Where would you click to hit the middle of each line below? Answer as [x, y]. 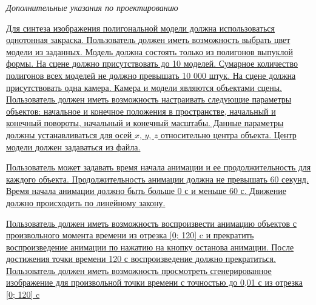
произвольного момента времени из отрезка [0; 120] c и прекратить [130, 235]
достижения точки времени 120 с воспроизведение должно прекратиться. [141, 259]
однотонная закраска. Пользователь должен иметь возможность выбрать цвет [148, 40]
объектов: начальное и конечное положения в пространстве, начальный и [141, 111]
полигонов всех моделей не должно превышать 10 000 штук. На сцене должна [151, 75]
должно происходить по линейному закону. [86, 202]
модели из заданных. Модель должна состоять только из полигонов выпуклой [150, 51]
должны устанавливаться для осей [69, 134]
